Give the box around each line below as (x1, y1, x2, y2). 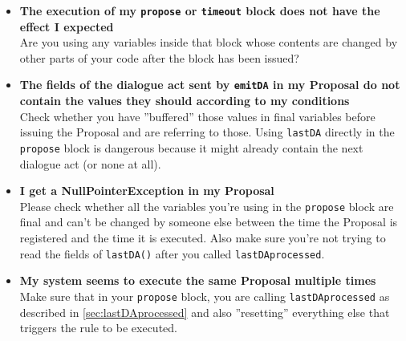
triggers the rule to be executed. (19, 319, 177, 336)
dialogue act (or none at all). (19, 155, 161, 172)
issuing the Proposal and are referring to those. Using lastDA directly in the (19, 124, 395, 140)
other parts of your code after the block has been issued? (19, 49, 299, 66)
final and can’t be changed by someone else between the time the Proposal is (19, 213, 398, 230)
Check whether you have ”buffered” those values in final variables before (19, 108, 376, 124)
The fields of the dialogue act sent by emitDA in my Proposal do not (19, 76, 400, 93)
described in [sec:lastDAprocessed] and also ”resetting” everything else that (19, 303, 390, 320)
